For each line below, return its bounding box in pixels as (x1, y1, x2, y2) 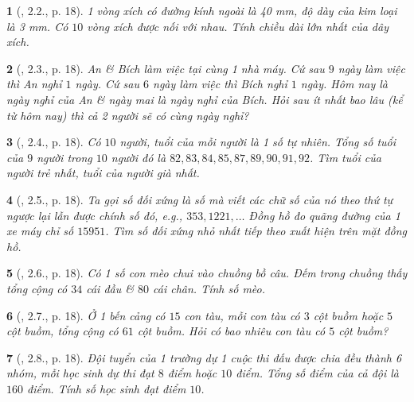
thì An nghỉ (6, 75, 62, 92)
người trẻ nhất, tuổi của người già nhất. (6, 164, 200, 181)
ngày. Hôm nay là (300, 75, 388, 92)
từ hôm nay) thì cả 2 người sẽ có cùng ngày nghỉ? (6, 106, 249, 123)
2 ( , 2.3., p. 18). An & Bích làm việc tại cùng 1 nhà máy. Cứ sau (6, 60, 325, 76)
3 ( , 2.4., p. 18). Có (6, 133, 101, 150)
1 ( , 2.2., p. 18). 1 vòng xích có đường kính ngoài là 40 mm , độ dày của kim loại (6, 2, 397, 18)
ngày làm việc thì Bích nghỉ (153, 75, 287, 92)
